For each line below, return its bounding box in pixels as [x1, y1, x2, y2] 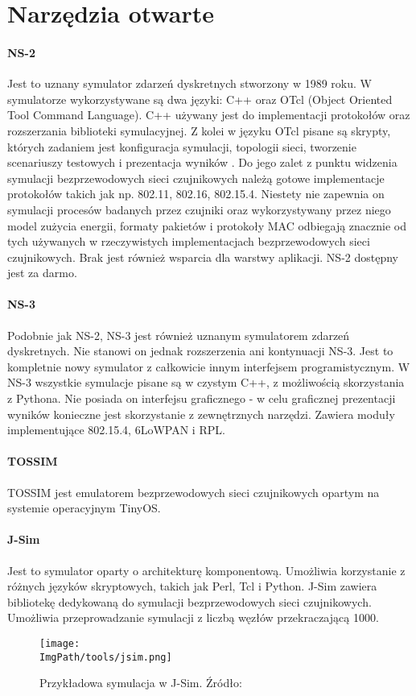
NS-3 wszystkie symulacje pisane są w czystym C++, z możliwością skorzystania [7, 374, 405, 391]
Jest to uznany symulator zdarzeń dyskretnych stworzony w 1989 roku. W [7, 75, 372, 92]
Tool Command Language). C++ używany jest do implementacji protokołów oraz [7, 106, 410, 123]
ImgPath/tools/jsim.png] [39, 651, 172, 663]
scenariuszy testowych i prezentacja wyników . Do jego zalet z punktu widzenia [7, 154, 397, 171]
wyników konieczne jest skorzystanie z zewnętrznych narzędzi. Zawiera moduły [7, 405, 395, 422]
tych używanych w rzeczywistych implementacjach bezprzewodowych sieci [7, 233, 370, 250]
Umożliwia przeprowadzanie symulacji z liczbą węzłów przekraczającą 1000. [7, 609, 379, 626]
